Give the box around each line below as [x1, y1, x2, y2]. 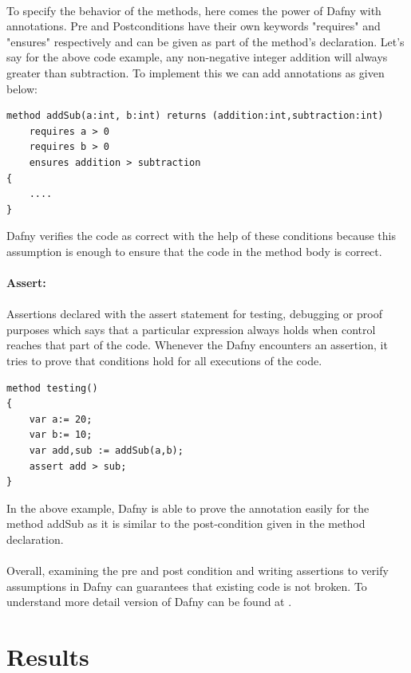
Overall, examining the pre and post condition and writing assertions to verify [6, 562, 389, 579]
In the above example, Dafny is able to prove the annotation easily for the [6, 499, 370, 516]
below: [6, 80, 38, 96]
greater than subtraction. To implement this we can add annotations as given [6, 64, 385, 81]
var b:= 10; [29, 429, 93, 441]
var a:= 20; [29, 413, 93, 425]
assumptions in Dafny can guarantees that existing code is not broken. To [6, 577, 367, 594]
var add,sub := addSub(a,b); [29, 445, 184, 457]
